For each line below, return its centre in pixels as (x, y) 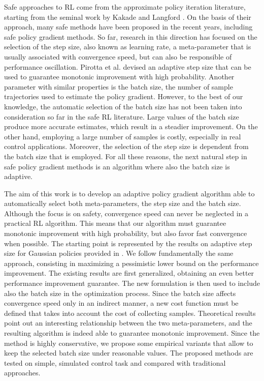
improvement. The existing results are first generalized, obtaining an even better (129, 273)
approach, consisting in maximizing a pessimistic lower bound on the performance (131, 263)
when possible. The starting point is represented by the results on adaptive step (128, 243)
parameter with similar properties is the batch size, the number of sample (119, 86)
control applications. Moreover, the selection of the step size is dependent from (126, 146)
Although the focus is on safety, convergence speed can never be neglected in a (126, 213)
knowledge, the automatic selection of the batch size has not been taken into (123, 106)
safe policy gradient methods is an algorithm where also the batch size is (117, 166)
